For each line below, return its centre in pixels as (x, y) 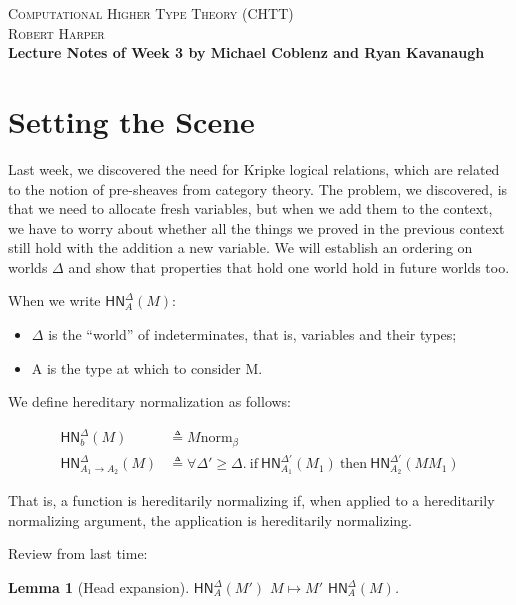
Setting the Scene (131, 120)
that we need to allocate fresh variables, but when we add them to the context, (250, 208)
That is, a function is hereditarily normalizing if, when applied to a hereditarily (251, 500)
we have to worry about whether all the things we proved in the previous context (256, 227)
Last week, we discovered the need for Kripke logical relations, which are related (254, 168)
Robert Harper (56, 32)
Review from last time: (78, 553)
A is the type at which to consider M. (147, 367)
